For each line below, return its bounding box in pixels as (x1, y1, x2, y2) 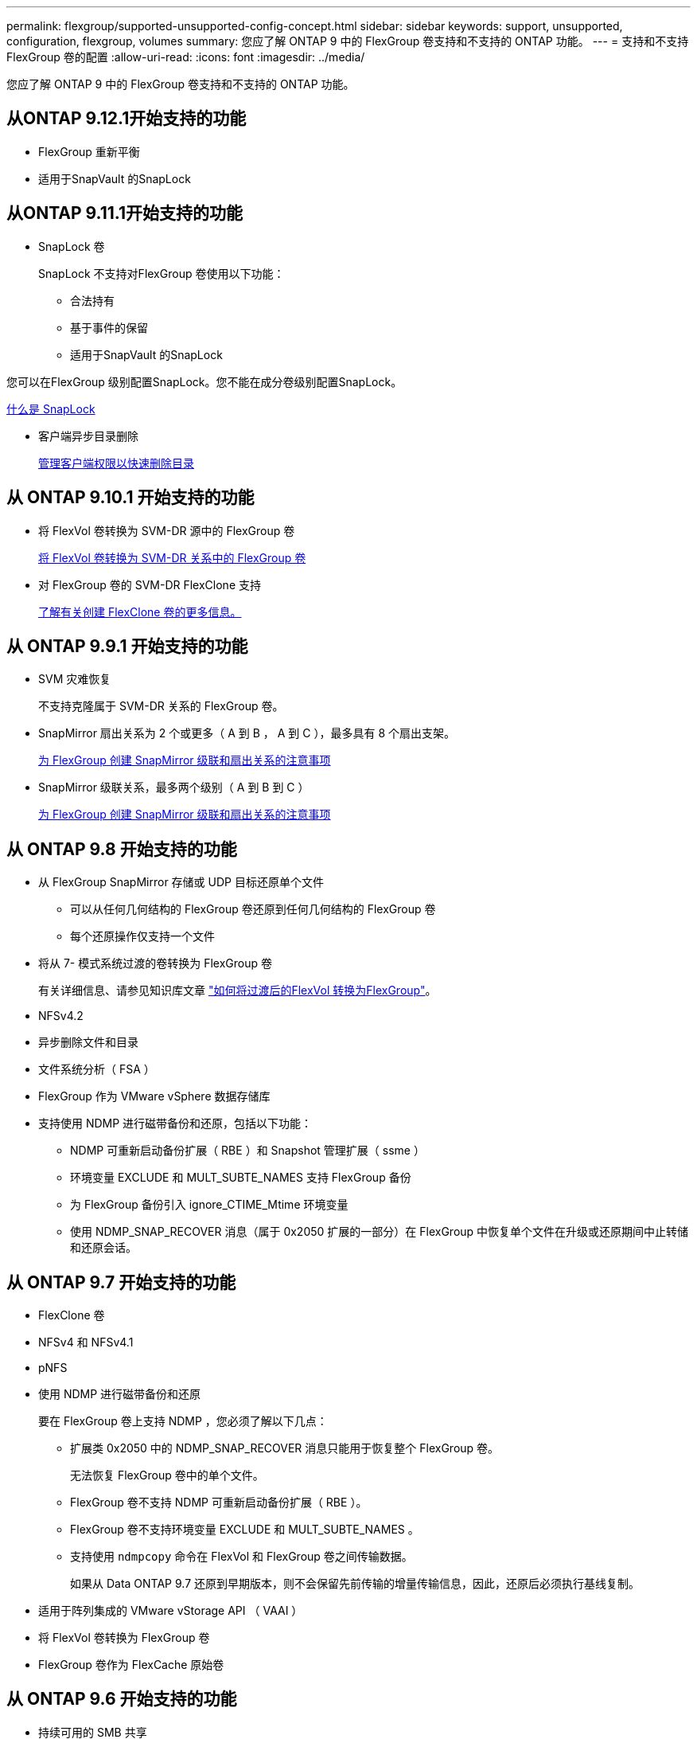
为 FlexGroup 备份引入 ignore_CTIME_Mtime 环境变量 (70, 1198, 348, 1212)
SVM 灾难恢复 (38, 672, 111, 686)
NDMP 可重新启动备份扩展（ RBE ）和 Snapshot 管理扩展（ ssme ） (70, 1143, 425, 1158)
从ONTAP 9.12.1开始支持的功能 (6, 108, 247, 129)
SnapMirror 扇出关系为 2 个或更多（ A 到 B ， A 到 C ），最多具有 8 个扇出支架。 (38, 726, 456, 741)
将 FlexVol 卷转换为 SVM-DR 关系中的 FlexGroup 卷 (38, 550, 306, 565)
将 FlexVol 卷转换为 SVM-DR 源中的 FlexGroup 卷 (38, 523, 295, 537)
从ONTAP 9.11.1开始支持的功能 (6, 203, 243, 224)
